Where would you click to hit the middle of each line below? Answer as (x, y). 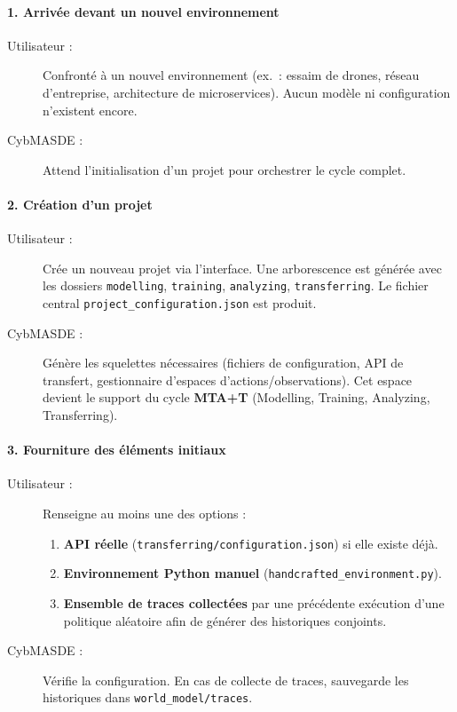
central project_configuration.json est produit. (180, 303)
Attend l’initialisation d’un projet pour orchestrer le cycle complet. (225, 169)
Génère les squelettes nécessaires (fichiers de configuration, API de (223, 363)
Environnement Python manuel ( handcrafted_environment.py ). (252, 573)
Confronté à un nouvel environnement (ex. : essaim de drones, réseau (231, 75)
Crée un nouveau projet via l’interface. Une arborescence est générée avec (242, 268)
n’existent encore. (90, 110)
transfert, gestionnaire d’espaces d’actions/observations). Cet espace (228, 380)
